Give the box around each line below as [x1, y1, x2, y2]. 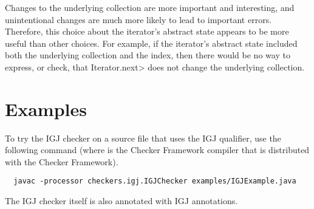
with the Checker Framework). [5, 155, 118, 168]
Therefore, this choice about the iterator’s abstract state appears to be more [5, 25, 289, 38]
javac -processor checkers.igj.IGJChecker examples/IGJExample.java [13, 177, 296, 186]
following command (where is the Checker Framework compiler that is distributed [5, 143, 310, 156]
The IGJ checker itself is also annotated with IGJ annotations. [5, 194, 238, 207]
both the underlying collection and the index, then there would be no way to [5, 49, 290, 61]
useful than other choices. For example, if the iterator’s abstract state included [5, 36, 298, 49]
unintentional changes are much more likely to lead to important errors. [5, 13, 272, 26]
